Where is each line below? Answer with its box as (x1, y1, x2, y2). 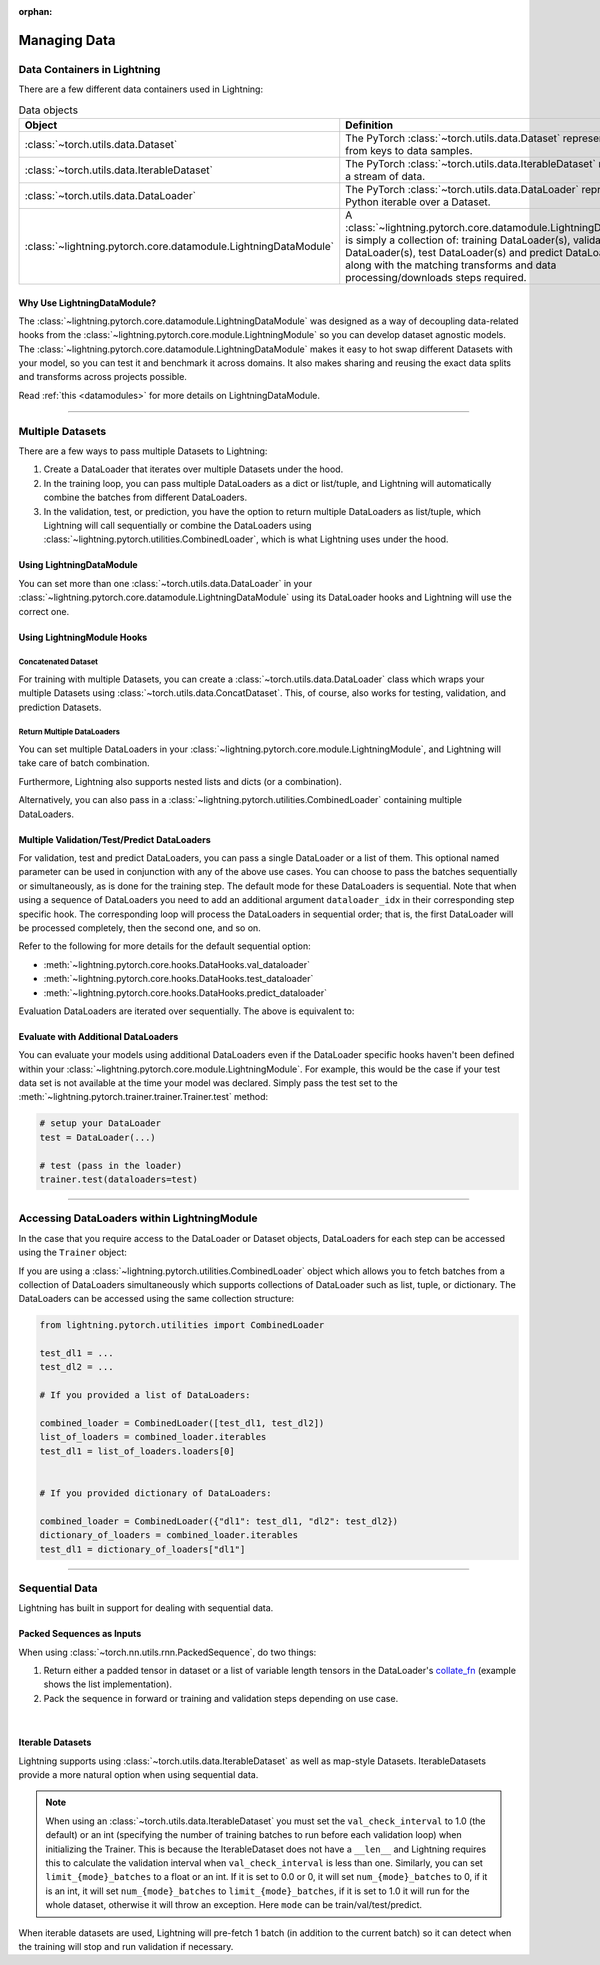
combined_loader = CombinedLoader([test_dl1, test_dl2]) (39, 1418, 325, 1429)
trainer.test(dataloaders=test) (39, 1174, 199, 1185)
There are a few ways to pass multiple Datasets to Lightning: (18, 445, 268, 457)
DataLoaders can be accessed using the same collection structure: (18, 1293, 295, 1305)
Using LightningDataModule (18, 559, 139, 571)
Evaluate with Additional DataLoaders (18, 1030, 179, 1042)
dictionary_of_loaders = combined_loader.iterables (39, 1530, 299, 1541)
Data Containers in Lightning (18, 62, 161, 76)
